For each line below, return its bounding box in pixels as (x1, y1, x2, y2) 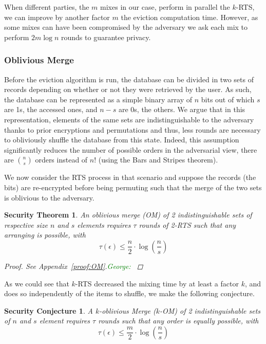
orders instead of (35, 154, 88, 165)
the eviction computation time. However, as (121, 11, 258, 22)
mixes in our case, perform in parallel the (100, 2, 230, 12)
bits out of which (201, 94, 255, 104)
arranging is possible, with (4, 229, 86, 240)
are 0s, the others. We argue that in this (118, 104, 245, 115)
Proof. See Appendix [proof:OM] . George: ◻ (4, 260, 143, 271)
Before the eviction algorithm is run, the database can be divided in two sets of (4, 74, 254, 84)
